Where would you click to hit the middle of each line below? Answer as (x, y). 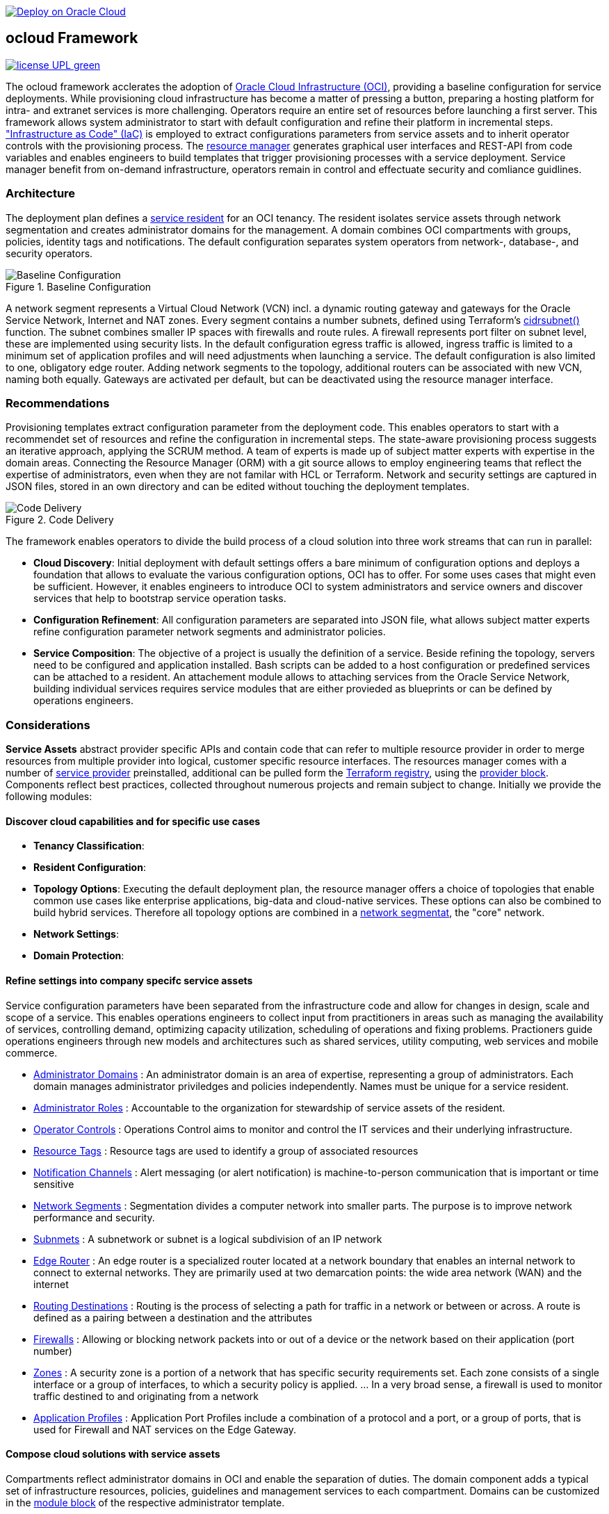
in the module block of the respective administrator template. (145, 1502)
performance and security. (94, 1217)
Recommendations (58, 403)
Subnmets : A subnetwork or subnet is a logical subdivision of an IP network (208, 1239)
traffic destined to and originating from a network (146, 1396)
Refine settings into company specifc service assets (129, 980)
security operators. (49, 253)
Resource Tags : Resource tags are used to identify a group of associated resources (226, 1150)
